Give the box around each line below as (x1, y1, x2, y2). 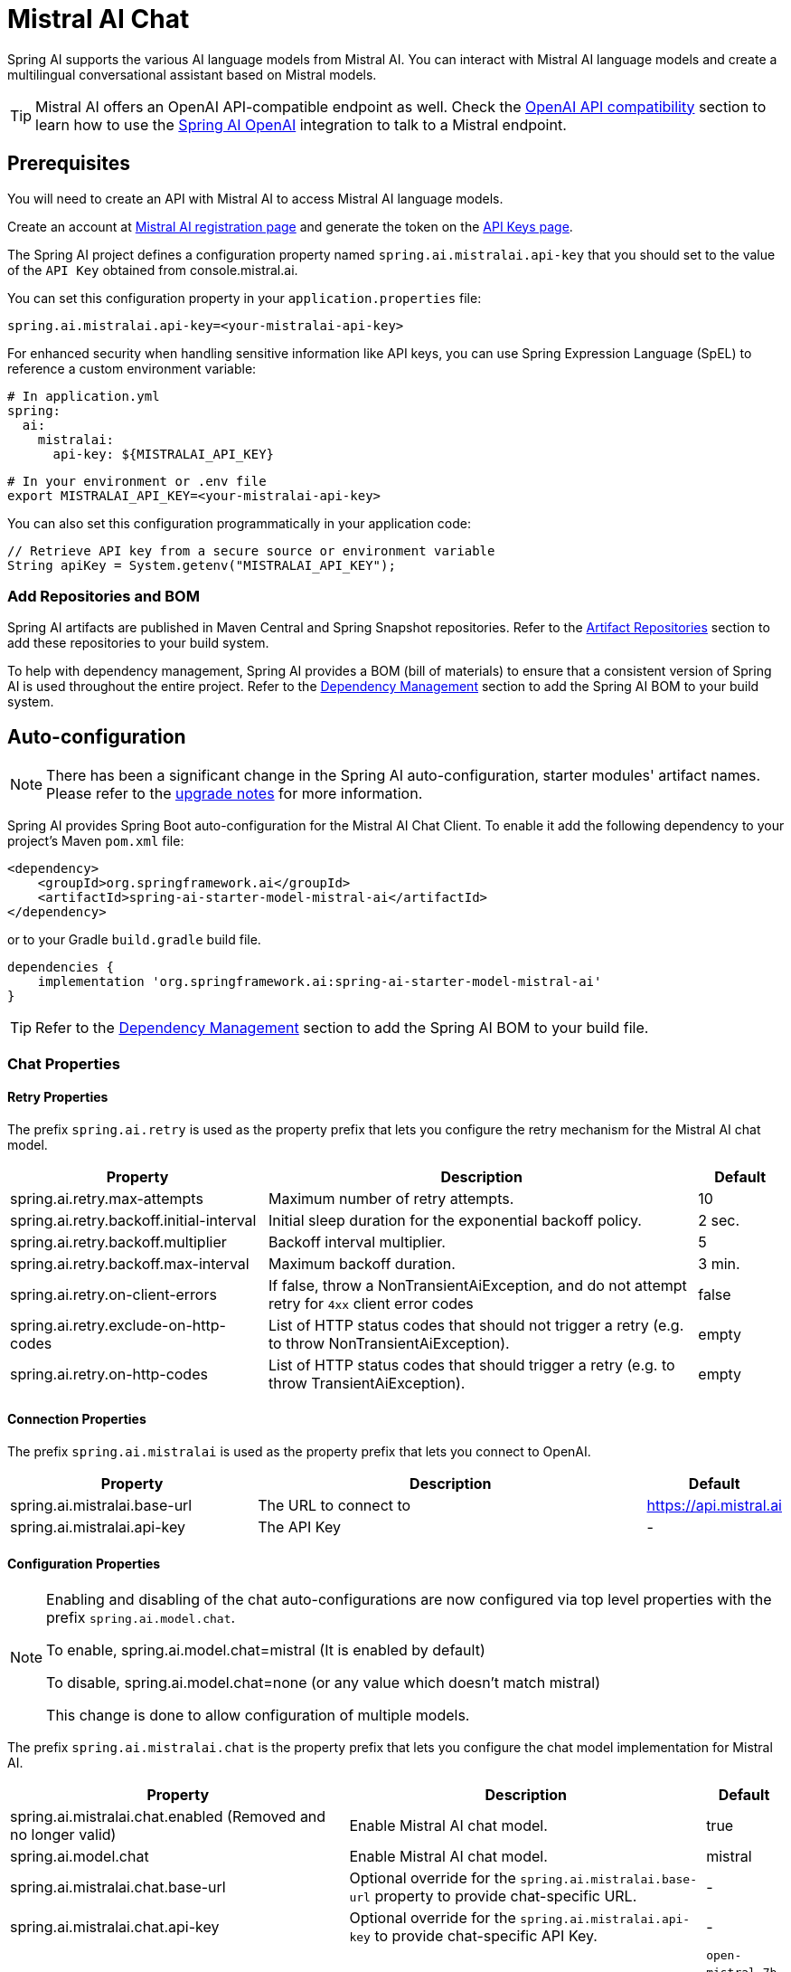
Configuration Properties (7, 1555, 161, 1571)
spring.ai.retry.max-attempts (10, 1189, 203, 1208)
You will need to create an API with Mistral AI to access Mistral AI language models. (7, 190, 504, 206)
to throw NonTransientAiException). (268, 1333, 510, 1352)
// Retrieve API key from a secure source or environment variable (7, 543, 495, 558)
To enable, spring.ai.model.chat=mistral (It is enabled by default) (46, 1641, 485, 1660)
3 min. (698, 1254, 740, 1273)
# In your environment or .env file (7, 473, 267, 488)
